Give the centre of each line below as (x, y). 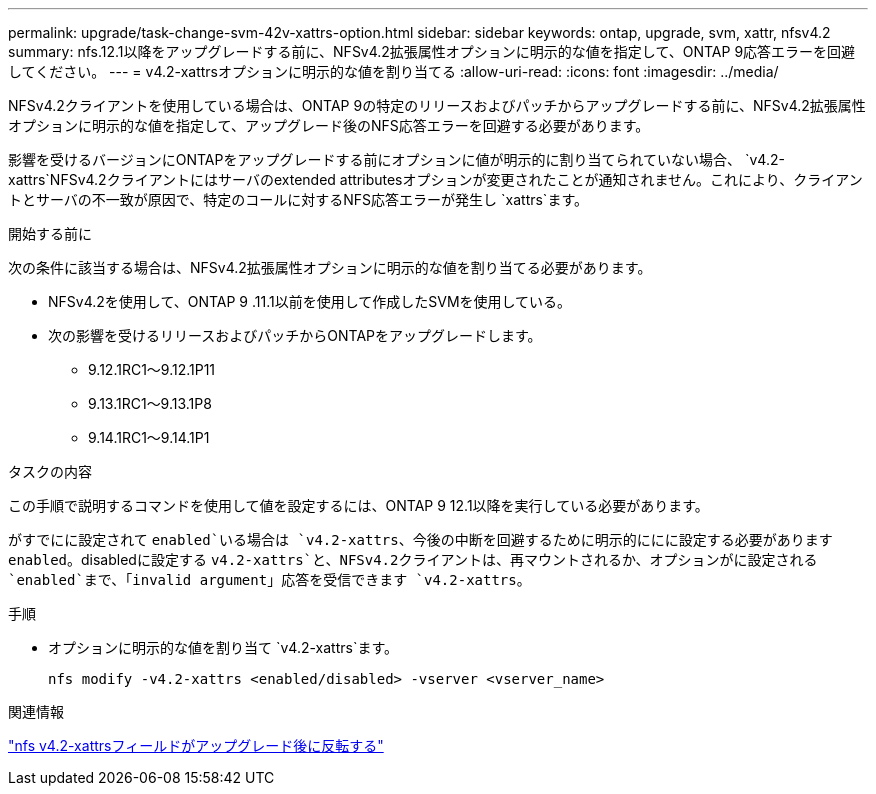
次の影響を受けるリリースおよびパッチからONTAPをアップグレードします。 (295, 335)
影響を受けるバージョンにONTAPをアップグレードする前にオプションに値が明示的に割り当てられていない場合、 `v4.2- (396, 159)
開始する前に (50, 233)
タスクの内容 (50, 471)
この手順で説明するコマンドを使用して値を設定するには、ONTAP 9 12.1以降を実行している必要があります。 (358, 505)
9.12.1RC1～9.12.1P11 (152, 369)
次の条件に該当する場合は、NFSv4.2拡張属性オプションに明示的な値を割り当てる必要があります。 (330, 267)
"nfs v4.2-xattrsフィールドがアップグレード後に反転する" (196, 745)
